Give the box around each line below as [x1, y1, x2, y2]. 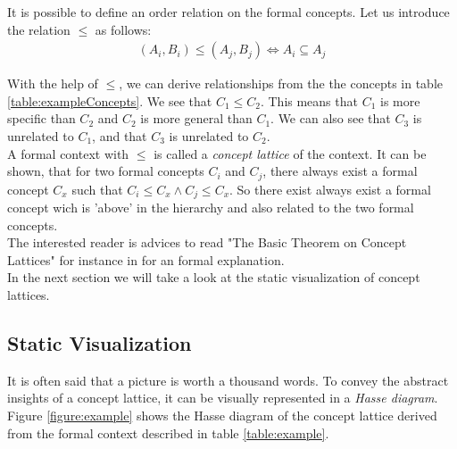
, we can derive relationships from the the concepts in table [119, 74, 444, 93]
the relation [7, 20, 71, 38]
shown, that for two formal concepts [7, 162, 204, 180]
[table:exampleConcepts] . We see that [7, 91, 212, 110]
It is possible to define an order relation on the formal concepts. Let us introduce [7, 3, 450, 21]
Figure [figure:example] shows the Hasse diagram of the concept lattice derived [7, 406, 437, 425]
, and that [92, 127, 147, 145]
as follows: [95, 20, 152, 38]
